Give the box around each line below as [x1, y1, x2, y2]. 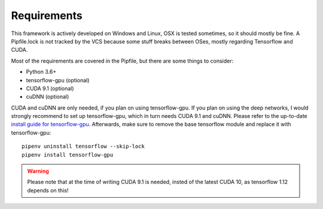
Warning [27, 167, 49, 175]
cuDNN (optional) [26, 93, 69, 101]
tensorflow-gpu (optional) [26, 76, 90, 83]
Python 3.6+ [26, 68, 57, 76]
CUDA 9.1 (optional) [26, 85, 74, 92]
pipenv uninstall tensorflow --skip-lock [22, 143, 145, 150]
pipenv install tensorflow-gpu [22, 151, 114, 158]
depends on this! [27, 186, 69, 194]
